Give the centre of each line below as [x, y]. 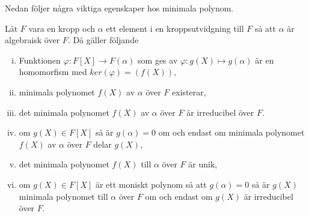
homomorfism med [53, 72]
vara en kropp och [62, 28]
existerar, [189, 91]
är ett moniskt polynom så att [151, 184]
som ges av [158, 60]
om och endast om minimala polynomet [231, 132]
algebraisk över [32, 40]
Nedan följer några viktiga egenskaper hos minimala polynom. [119, 8]
